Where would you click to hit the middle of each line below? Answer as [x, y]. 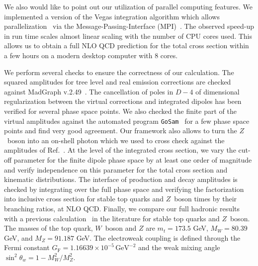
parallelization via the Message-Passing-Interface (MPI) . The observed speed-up [129, 26]
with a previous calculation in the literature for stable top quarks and [112, 218]
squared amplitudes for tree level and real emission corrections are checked [118, 82]
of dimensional [217, 91]
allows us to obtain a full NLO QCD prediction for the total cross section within [127, 45]
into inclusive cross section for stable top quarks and [84, 199]
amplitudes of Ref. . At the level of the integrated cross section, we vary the [120, 150]
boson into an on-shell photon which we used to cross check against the [116, 140]
